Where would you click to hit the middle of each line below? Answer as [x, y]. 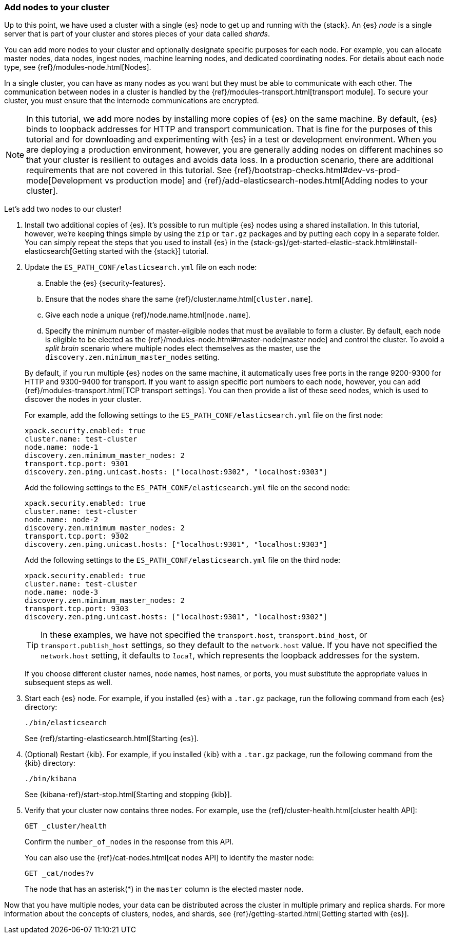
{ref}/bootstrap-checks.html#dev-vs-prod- [317, 170]
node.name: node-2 [62, 520]
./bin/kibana [51, 779]
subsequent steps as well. [69, 683]
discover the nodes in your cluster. [83, 399]
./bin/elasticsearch [66, 723]
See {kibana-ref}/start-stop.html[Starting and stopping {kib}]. [128, 795]
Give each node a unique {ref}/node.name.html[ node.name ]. [148, 315]
